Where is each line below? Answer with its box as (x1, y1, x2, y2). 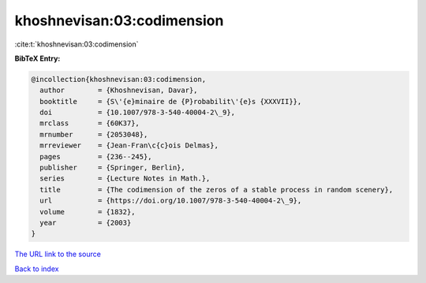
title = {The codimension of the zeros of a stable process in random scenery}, (39, 185, 394, 194)
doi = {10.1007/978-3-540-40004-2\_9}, (39, 108, 236, 117)
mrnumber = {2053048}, (39, 130, 148, 139)
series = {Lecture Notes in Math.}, (39, 174, 211, 183)
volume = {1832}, (39, 207, 136, 216)
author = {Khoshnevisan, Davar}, (39, 86, 198, 95)
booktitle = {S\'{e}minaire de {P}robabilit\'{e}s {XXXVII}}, (39, 97, 302, 106)
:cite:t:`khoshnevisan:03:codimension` (14, 39, 139, 49)
